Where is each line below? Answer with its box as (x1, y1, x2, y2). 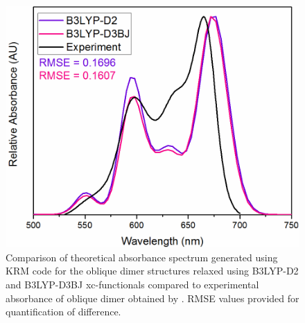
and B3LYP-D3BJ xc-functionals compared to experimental (6, 277, 259, 292)
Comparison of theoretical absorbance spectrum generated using (6, 250, 278, 264)
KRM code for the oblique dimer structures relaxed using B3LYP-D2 (6, 263, 299, 278)
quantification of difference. (6, 304, 121, 319)
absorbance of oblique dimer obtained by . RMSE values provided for (6, 290, 299, 305)
